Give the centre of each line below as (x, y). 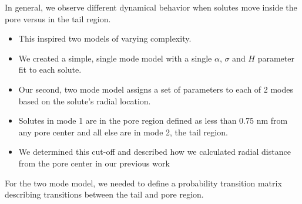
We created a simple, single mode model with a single (115, 58)
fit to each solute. (50, 69)
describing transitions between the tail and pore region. (104, 194)
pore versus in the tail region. (58, 18)
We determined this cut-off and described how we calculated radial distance (155, 152)
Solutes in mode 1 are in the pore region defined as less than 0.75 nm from (153, 120)
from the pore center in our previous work (94, 163)
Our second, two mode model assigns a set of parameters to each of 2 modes (156, 89)
